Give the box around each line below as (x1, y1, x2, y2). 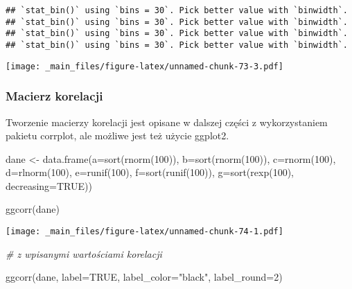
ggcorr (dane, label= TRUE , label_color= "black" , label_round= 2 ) (6, 270, 283, 284)
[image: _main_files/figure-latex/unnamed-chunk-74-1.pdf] (6, 227, 283, 237)
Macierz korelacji (6, 87, 103, 105)
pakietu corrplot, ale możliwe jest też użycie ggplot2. (6, 128, 229, 143)
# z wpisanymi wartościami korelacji (6, 246, 162, 261)
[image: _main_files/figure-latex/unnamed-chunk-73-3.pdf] (6, 61, 283, 71)
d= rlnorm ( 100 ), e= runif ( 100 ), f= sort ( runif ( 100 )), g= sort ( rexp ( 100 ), (6, 165, 294, 179)
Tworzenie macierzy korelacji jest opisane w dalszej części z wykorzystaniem (6, 114, 328, 129)
